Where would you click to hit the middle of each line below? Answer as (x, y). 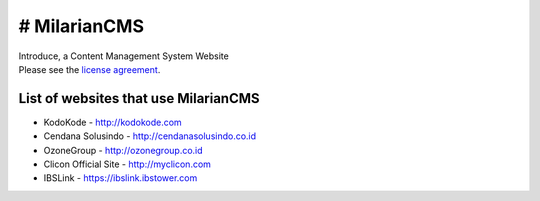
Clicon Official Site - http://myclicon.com (127, 164)
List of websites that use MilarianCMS (139, 98)
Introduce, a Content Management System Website (123, 56)
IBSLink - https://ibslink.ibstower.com (120, 178)
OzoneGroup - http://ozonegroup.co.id (123, 150)
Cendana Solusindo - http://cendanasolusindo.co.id (150, 136)
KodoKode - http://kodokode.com (112, 122)
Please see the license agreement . (89, 69)
